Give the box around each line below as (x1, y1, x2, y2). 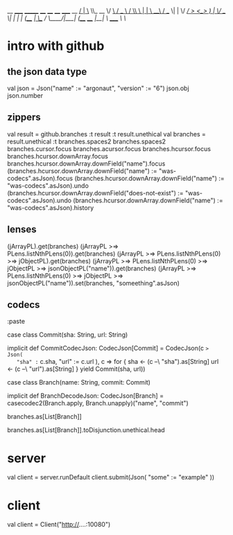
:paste (7, 317, 26, 326)
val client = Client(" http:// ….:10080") (7, 520, 111, 529)
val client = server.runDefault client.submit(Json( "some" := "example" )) (7, 473, 215, 482)
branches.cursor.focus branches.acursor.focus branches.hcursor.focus (7, 144, 212, 152)
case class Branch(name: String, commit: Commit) (7, 378, 151, 387)
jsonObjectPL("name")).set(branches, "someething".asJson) (7, 279, 180, 287)
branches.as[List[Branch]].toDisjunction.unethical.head (7, 426, 165, 435)
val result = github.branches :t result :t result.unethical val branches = (7, 130, 207, 138)
